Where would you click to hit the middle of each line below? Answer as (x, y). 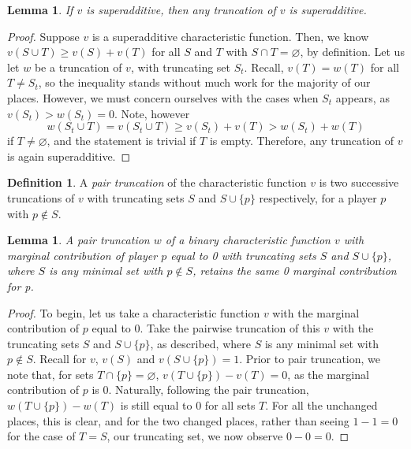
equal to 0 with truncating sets (243, 255)
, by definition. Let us (352, 52)
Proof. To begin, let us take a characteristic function (134, 312)
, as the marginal (328, 374)
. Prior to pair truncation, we (310, 359)
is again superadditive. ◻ (69, 156)
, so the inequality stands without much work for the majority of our (204, 82)
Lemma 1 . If (40, 9)
